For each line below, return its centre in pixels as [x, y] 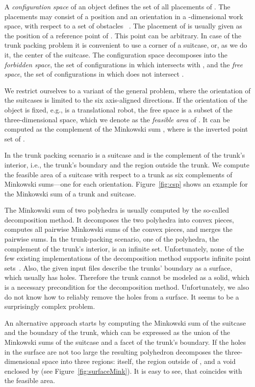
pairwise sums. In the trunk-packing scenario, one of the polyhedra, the [112, 239]
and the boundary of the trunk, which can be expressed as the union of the [117, 332]
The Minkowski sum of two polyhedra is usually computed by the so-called [117, 210]
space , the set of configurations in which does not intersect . [94, 74]
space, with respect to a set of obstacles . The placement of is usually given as [123, 26]
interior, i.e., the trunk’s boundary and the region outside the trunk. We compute [127, 164]
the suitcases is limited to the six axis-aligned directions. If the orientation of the [126, 100]
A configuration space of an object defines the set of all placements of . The [117, 6]
